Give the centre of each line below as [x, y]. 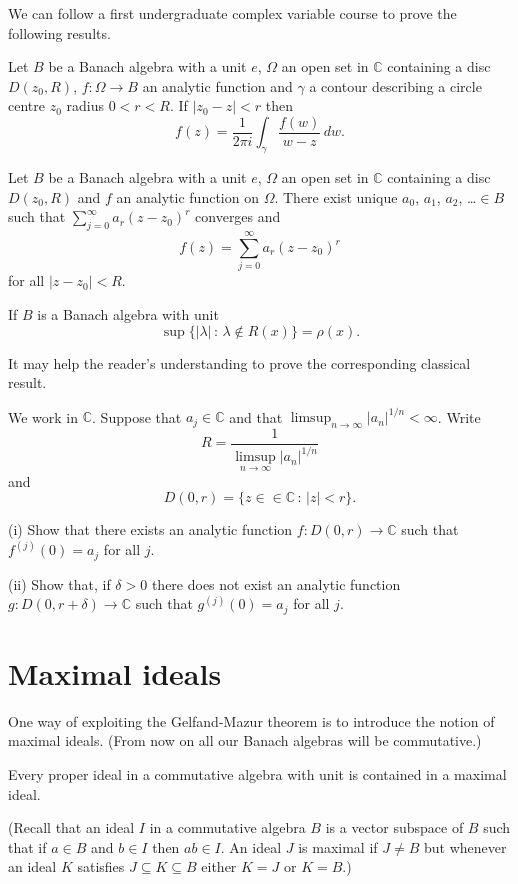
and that [256, 416]
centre [26, 105]
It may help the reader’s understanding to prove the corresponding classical [239, 362]
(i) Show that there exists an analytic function [150, 529]
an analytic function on [187, 196]
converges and [238, 216]
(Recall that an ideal [71, 827]
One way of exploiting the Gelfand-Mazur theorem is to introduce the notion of [251, 720]
